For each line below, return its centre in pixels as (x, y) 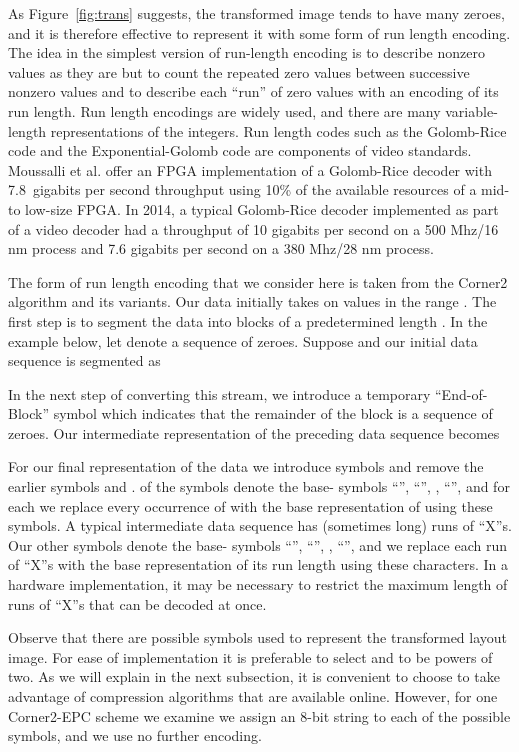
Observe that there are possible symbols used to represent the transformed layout (258, 637)
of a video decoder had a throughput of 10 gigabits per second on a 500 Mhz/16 (253, 228)
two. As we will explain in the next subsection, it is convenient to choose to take (254, 676)
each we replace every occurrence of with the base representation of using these (250, 505)
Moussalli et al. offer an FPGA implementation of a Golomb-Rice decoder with (250, 169)
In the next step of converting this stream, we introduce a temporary (219, 393)
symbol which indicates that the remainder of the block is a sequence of (273, 413)
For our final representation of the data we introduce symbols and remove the (246, 466)
